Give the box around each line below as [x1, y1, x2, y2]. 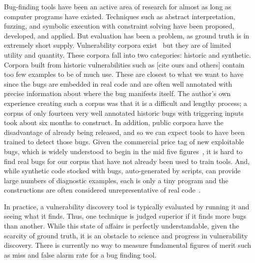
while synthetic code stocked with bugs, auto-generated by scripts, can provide [4, 165, 241, 176]
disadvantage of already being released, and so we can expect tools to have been [4, 127, 245, 137]
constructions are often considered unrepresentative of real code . [4, 185, 201, 195]
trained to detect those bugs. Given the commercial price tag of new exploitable [4, 136, 244, 147]
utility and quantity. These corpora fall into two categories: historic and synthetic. [4, 49, 251, 60]
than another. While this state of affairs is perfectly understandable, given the [4, 221, 239, 231]
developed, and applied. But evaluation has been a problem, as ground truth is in [4, 30, 250, 40]
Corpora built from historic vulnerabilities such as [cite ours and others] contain [4, 59, 245, 69]
